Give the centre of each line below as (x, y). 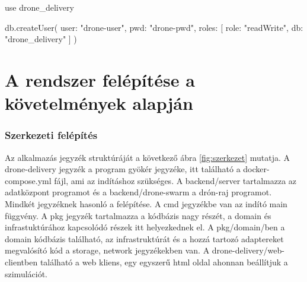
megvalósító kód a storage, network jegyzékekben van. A (107, 250)
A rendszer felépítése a (100, 79)
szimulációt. (26, 273)
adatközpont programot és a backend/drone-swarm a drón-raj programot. (138, 192)
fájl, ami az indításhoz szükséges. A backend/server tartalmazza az (175, 180)
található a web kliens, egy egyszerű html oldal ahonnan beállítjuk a (164, 262)
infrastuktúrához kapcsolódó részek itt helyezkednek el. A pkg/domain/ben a (145, 227)
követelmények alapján (99, 103)
